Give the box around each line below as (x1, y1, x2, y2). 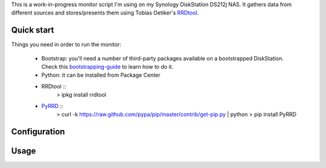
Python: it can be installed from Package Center (41, 71, 161, 79)
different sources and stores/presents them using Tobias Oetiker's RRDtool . (11, 9, 199, 16)
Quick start (11, 25, 54, 36)
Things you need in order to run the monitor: (11, 41, 122, 48)
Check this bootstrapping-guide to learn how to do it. (41, 63, 174, 71)
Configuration (11, 126, 65, 137)
